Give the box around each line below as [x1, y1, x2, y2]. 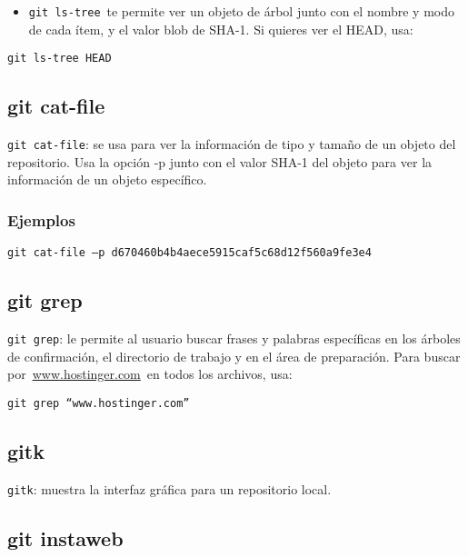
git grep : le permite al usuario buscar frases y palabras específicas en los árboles [7, 329, 461, 348]
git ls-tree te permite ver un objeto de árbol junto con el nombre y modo [28, 2, 454, 20]
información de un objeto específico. [7, 170, 207, 189]
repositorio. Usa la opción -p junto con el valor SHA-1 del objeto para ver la [7, 152, 433, 171]
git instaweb [7, 523, 124, 552]
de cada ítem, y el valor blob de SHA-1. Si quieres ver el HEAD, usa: [28, 19, 413, 38]
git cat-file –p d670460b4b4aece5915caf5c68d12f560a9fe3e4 [7, 246, 372, 260]
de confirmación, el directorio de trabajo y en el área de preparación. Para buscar [7, 346, 461, 365]
